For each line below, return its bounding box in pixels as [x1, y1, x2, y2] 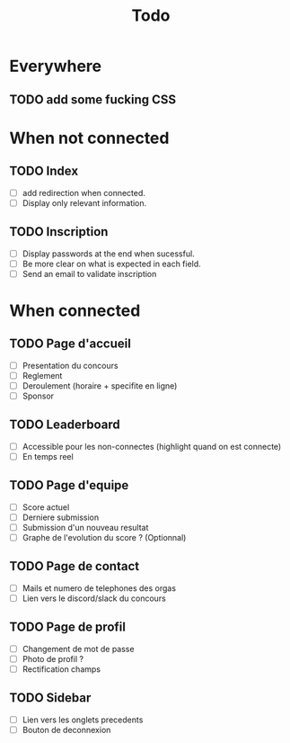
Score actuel [22, 501, 70, 513]
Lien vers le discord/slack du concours [22, 593, 166, 604]
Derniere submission [22, 512, 100, 523]
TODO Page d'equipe [9, 478, 129, 493]
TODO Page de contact [9, 559, 140, 574]
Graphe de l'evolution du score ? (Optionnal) [22, 532, 187, 542]
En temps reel [22, 451, 74, 461]
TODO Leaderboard [9, 417, 121, 433]
